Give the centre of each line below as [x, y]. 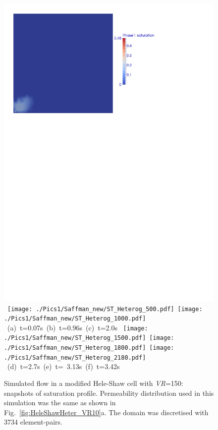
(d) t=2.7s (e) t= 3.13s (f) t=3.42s [63, 366]
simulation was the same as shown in [60, 403]
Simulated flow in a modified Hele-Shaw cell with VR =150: [94, 383]
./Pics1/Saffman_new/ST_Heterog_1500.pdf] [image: [89, 338]
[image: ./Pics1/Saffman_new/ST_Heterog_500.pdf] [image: [105, 309]
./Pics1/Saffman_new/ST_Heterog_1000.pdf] [75, 319]
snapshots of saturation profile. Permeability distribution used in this [109, 393]
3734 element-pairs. [33, 422]
